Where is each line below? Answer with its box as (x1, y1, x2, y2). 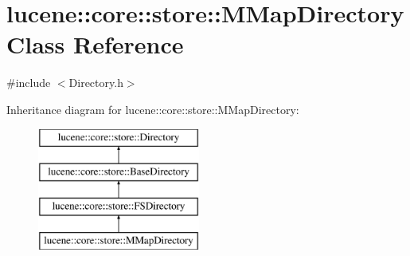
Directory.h (68, 74, 123, 91)
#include (6, 74, 51, 91)
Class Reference (6, 28, 184, 61)
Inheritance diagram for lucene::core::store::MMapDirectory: (6, 100, 299, 117)
